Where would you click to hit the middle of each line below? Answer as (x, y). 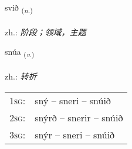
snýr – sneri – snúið (75, 134)
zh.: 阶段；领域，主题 (45, 32)
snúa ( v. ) (20, 52)
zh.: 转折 (21, 76)
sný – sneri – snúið (73, 100)
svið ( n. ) (19, 8)
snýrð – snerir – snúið (79, 117)
